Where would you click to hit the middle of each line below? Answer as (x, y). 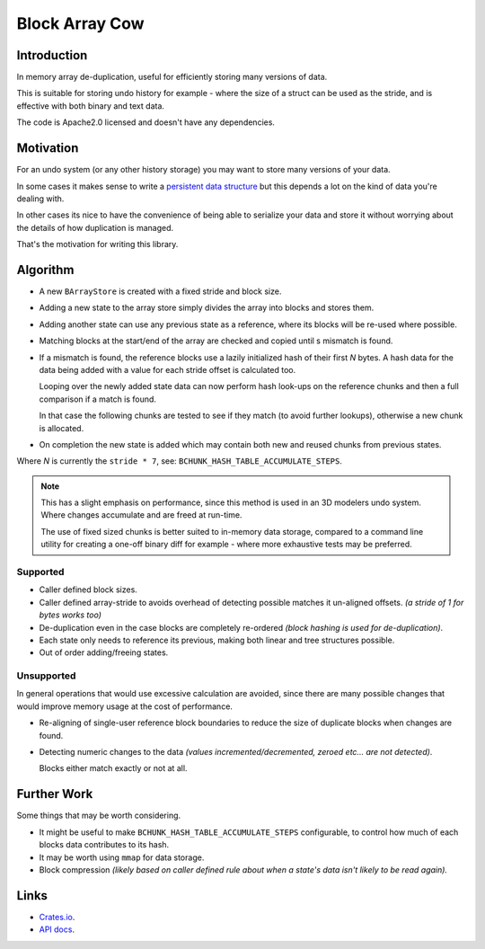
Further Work (55, 794)
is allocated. (62, 428)
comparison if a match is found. (98, 399)
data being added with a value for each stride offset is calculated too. (168, 369)
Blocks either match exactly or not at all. (113, 768)
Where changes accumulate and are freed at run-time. (141, 515)
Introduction (52, 55)
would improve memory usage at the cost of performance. (125, 706)
